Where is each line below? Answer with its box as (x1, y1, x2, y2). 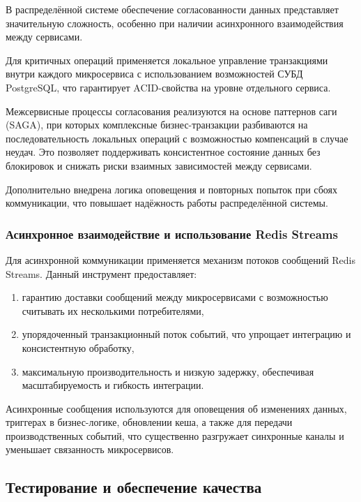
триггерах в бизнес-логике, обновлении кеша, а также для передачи (6, 415, 293, 429)
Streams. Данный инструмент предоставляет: (6, 266, 197, 281)
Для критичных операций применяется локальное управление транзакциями (6, 52, 328, 67)
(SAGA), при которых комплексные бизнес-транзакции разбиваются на (6, 117, 308, 132)
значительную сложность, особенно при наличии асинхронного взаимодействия (6, 15, 344, 30)
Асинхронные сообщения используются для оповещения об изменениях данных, (6, 401, 347, 415)
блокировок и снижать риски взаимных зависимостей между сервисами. (6, 158, 312, 172)
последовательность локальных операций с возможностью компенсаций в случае (6, 131, 348, 145)
